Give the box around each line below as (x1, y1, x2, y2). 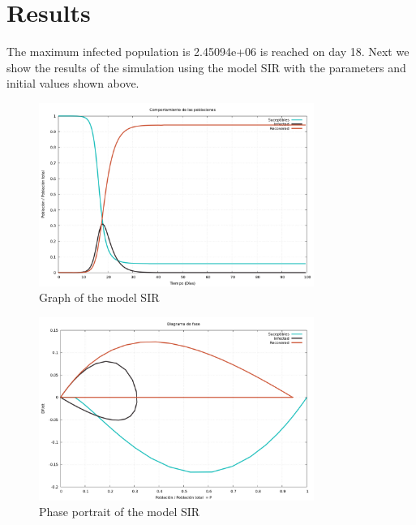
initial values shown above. (6, 75, 139, 92)
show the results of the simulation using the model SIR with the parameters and (6, 58, 406, 75)
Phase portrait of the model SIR (39, 503, 200, 520)
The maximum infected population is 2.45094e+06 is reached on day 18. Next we (6, 43, 410, 60)
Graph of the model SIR (39, 289, 160, 306)
